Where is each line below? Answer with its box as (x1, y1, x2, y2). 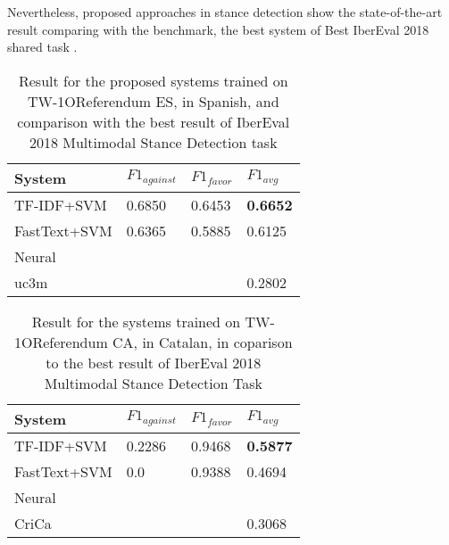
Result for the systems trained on (31, 310, 241, 332)
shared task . (7, 37, 78, 56)
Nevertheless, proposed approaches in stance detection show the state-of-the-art (7, 3, 443, 21)
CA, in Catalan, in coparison (112, 331, 293, 352)
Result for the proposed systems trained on (18, 70, 288, 91)
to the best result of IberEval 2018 (46, 351, 262, 373)
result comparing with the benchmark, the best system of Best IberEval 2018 (7, 20, 429, 38)
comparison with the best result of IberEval (17, 111, 290, 132)
